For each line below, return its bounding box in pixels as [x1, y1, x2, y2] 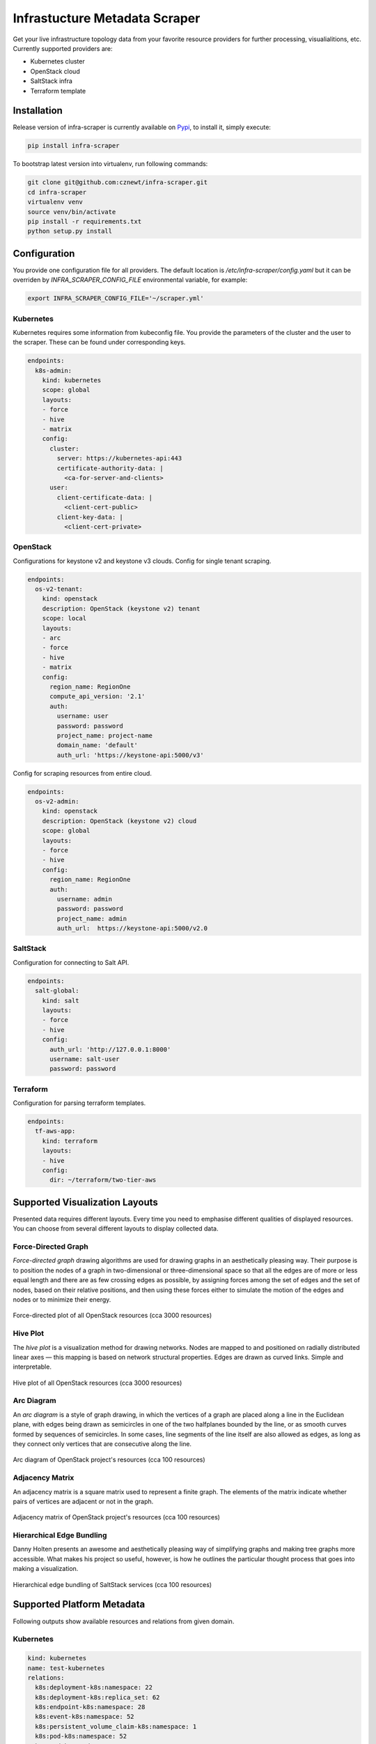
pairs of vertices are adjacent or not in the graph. [13, 1497, 154, 1505]
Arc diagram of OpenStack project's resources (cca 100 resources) [13, 1455, 205, 1464]
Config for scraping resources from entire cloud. [13, 769, 152, 777]
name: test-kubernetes [27, 1664, 105, 1672]
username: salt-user [49, 1055, 120, 1063]
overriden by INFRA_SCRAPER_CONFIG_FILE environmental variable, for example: [13, 276, 248, 284]
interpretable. [13, 1362, 52, 1371]
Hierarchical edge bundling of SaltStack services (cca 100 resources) [13, 1580, 212, 1588]
